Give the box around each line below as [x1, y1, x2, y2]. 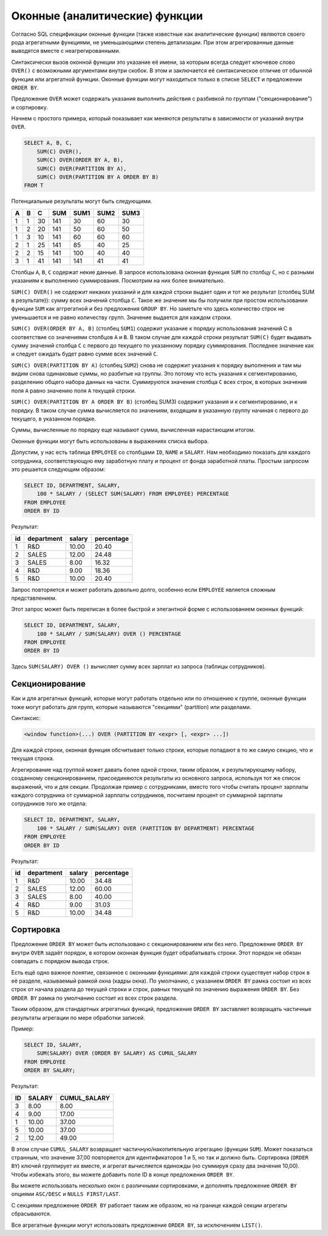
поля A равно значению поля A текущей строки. [11, 386, 136, 394]
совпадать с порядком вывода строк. [11, 958, 109, 965]
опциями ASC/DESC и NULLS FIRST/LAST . [11, 1190, 121, 1198]
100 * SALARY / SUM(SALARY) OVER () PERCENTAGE [36, 630, 182, 637]
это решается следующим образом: [11, 465, 106, 473]
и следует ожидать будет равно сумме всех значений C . [11, 350, 159, 358]
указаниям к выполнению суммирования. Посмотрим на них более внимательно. [11, 277, 225, 284]
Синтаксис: [11, 715, 41, 722]
